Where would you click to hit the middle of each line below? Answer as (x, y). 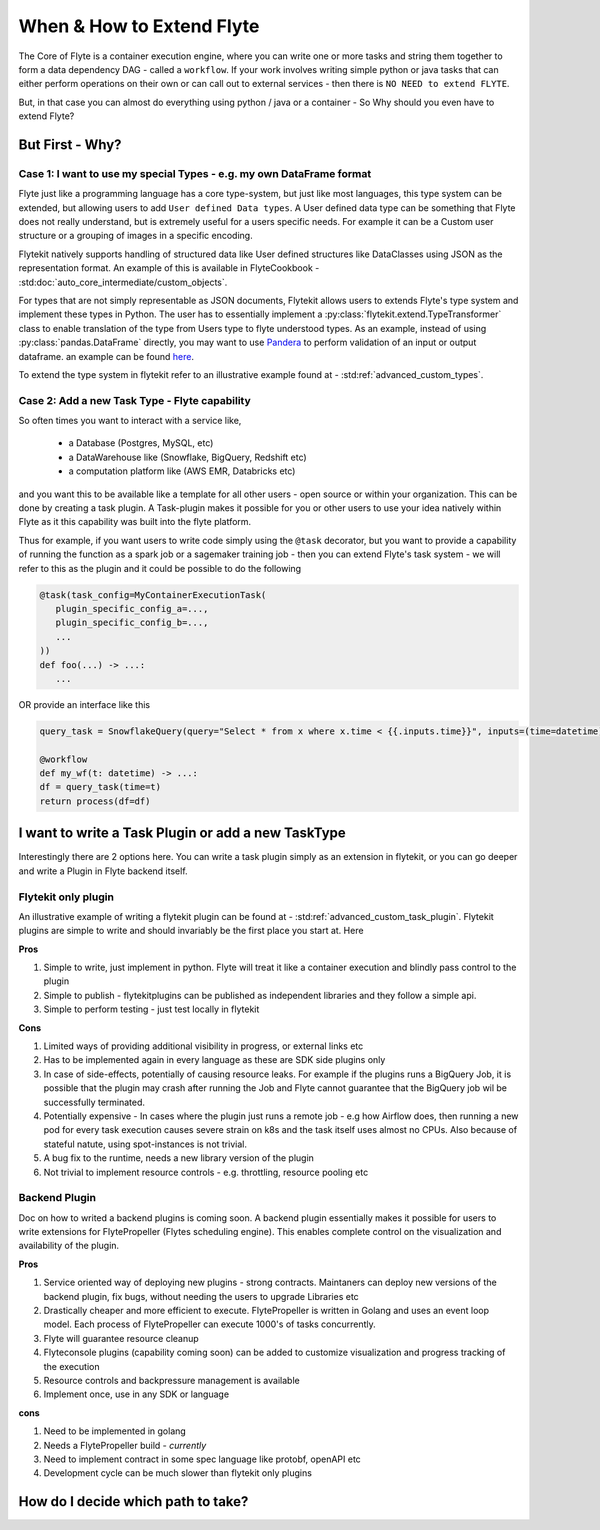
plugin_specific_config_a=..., (132, 608)
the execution (71, 1366)
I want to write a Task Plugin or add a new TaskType (182, 833)
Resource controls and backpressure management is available (171, 1380)
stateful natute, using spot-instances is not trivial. (145, 1144)
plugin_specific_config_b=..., (132, 623)
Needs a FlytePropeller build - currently (125, 1445)
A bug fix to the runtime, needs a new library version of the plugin (179, 1158)
